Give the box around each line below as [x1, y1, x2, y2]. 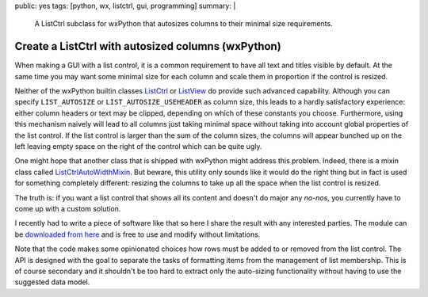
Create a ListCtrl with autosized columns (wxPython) [14, 40, 281, 53]
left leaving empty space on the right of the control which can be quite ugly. [14, 142, 262, 151]
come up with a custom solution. [14, 204, 121, 213]
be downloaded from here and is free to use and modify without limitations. [14, 230, 261, 239]
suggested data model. [14, 277, 90, 287]
